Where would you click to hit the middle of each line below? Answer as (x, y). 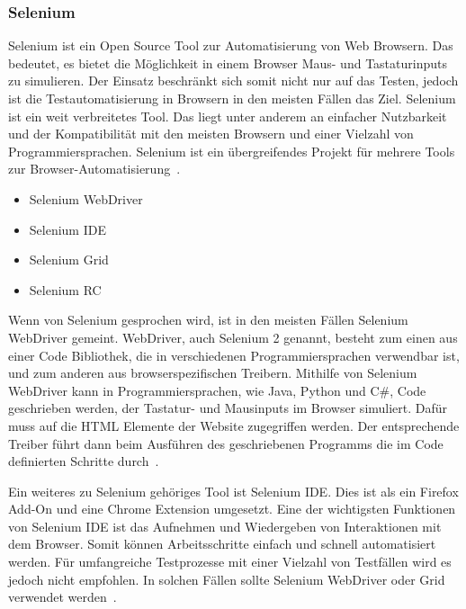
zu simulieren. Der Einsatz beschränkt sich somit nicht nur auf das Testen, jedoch (233, 81)
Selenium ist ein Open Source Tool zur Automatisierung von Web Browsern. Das (231, 45)
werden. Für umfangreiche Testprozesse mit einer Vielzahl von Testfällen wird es (230, 562)
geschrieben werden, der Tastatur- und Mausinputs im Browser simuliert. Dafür (228, 408)
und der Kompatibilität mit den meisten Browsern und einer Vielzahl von (211, 134)
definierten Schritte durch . (84, 461)
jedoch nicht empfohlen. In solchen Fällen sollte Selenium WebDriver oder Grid (227, 579)
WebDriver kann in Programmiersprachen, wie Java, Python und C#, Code (217, 390)
